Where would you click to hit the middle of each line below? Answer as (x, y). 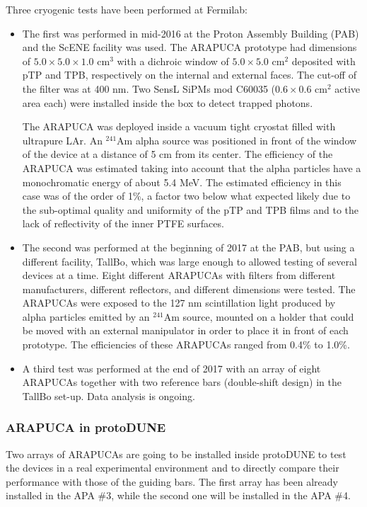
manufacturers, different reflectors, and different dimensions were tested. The (189, 289)
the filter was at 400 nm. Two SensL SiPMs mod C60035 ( (149, 88)
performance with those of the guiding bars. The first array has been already (172, 481)
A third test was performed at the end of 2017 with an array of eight (171, 368)
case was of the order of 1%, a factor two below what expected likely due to (186, 196)
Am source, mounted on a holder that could (259, 316)
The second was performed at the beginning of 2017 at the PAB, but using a (188, 247)
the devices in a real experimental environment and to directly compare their (173, 468)
